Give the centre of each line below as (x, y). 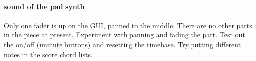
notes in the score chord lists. (48, 54)
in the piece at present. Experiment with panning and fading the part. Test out (125, 35)
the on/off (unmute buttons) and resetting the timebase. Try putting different (123, 44)
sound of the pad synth (44, 6)
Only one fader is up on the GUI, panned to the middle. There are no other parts (128, 25)
